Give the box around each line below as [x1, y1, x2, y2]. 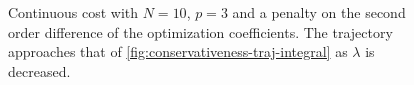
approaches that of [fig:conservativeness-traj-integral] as [8, 41, 348, 62]
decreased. [8, 60, 71, 81]
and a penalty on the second [232, 2, 406, 22]
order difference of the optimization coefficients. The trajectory [8, 21, 393, 42]
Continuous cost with [8, 2, 139, 22]
